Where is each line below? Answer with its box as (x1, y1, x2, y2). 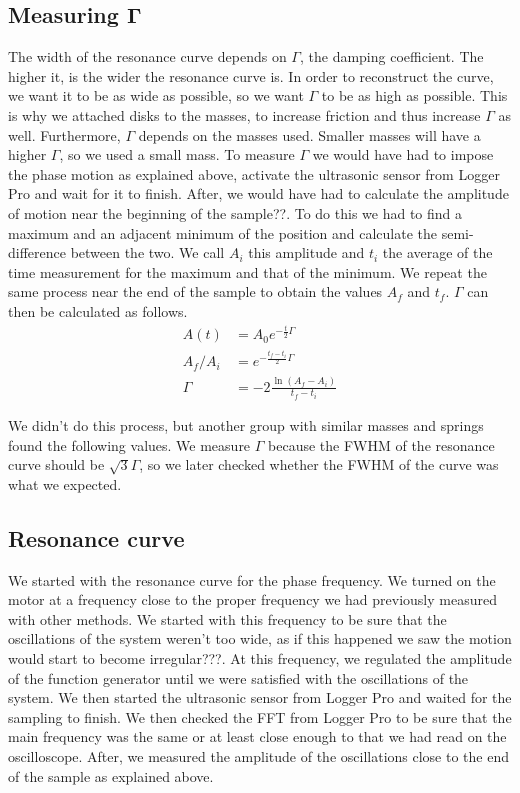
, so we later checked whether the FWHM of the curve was (139, 454, 499, 475)
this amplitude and (248, 242, 365, 263)
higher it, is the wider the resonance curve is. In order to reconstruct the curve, (8, 65, 494, 86)
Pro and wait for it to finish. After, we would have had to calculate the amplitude (8, 183, 509, 204)
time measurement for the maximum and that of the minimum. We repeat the (8, 261, 487, 282)
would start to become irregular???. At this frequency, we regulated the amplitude (8, 647, 512, 668)
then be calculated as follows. (8, 300, 188, 321)
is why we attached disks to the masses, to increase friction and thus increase (8, 104, 481, 125)
